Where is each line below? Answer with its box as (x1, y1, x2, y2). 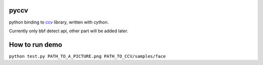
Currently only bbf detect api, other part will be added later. (9, 28, 129, 34)
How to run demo (9, 40, 62, 49)
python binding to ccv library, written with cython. (9, 19, 109, 25)
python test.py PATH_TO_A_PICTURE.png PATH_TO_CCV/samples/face (9, 53, 166, 59)
